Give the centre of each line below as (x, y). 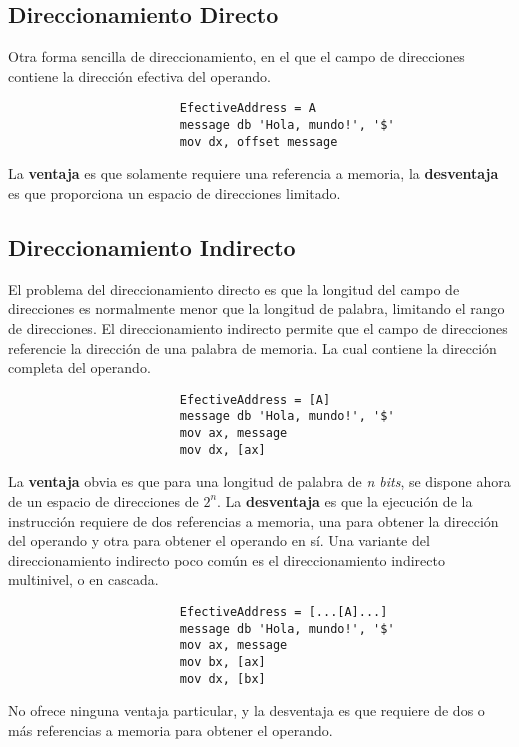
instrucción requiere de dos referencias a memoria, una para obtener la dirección (253, 520)
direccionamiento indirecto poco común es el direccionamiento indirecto (226, 559)
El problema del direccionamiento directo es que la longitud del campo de (234, 288)
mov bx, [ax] (222, 661)
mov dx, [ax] (222, 449)
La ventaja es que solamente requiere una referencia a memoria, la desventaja (253, 173)
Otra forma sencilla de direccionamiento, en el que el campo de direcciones (236, 56)
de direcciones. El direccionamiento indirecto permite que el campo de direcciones (258, 327)
